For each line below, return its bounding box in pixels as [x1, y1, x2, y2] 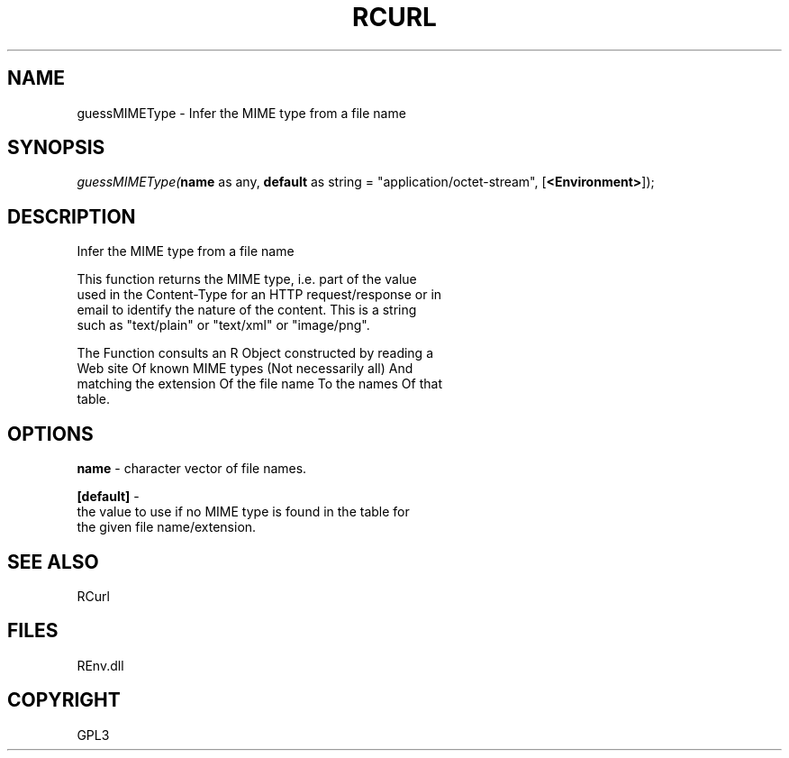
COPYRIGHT [7, 689, 121, 712]
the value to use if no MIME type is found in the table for [77, 504, 410, 520]
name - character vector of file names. [77, 461, 307, 477]
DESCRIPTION [7, 205, 136, 228]
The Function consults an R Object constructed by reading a [77, 345, 433, 361]
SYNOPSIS [7, 136, 105, 160]
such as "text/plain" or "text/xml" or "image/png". [77, 317, 370, 333]
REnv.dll [77, 657, 124, 673]
